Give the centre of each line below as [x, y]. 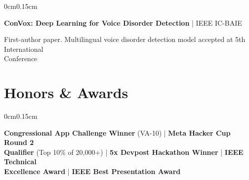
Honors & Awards [66, 92]
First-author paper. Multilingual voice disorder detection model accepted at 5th [125, 39]
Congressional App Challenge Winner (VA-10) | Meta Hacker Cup [117, 132]
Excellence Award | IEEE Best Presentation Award [92, 171]
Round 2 [19, 142]
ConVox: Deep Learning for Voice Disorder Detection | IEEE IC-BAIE [123, 22]
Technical [20, 162]
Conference [21, 58]
